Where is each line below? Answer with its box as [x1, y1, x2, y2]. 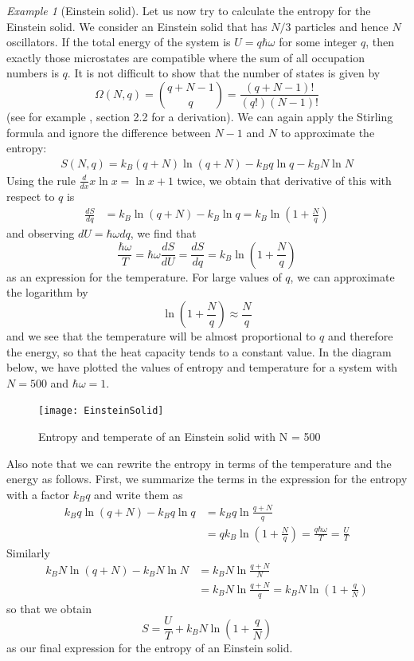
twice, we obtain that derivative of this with [177, 171, 392, 188]
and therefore [327, 328, 393, 344]
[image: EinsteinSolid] [38, 405, 164, 417]
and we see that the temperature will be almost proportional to [6, 328, 316, 344]
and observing [6, 225, 75, 242]
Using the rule [6, 171, 76, 188]
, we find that [130, 225, 197, 242]
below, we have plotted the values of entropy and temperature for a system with [6, 359, 398, 376]
